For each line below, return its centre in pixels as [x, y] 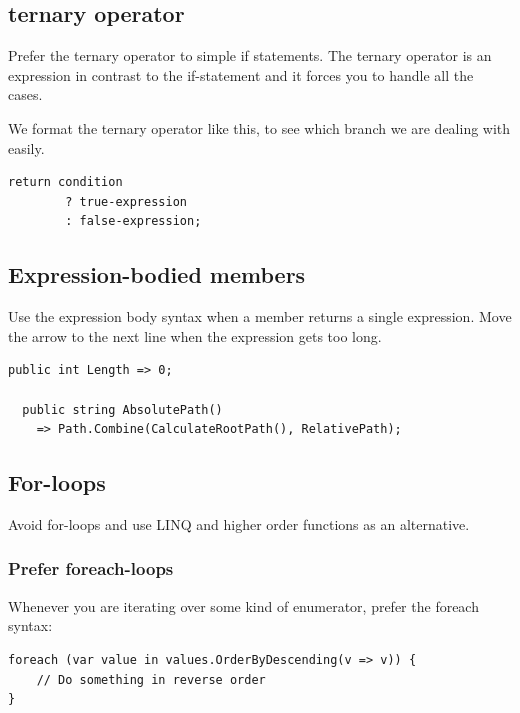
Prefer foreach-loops [91, 568]
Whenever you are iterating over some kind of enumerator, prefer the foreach [243, 605]
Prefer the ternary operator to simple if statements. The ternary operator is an [250, 55]
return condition [65, 182]
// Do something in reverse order [151, 679]
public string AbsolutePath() [122, 409]
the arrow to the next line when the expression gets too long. [195, 335]
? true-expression [126, 201]
